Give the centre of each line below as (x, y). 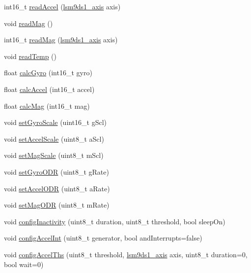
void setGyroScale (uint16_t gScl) (56, 122)
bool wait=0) (24, 264)
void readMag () (28, 23)
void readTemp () (30, 56)
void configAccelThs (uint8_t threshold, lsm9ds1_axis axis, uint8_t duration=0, (126, 254)
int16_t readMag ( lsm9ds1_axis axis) (61, 40)
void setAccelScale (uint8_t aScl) (54, 138)
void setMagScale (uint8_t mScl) (54, 155)
